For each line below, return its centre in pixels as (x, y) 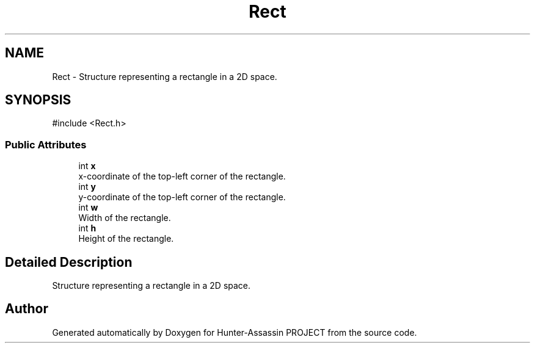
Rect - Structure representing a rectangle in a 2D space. (165, 76)
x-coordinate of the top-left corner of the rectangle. (182, 176)
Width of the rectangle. (125, 218)
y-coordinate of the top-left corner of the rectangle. (182, 197)
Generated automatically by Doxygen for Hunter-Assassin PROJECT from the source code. (235, 332)
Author (27, 309)
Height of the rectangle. (126, 239)
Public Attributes (46, 144)
